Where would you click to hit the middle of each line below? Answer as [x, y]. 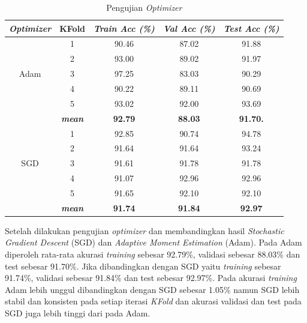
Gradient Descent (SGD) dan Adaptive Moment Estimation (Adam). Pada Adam [153, 242]
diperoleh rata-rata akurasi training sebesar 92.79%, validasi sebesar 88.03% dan [153, 254]
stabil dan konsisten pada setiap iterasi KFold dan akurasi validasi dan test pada [153, 301]
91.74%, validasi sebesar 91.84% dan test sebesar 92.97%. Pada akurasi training [151, 278]
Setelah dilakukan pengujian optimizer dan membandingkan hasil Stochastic [145, 230]
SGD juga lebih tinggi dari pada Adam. [78, 312]
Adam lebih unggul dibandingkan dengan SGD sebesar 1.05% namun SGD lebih [152, 289]
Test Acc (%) [251, 28]
